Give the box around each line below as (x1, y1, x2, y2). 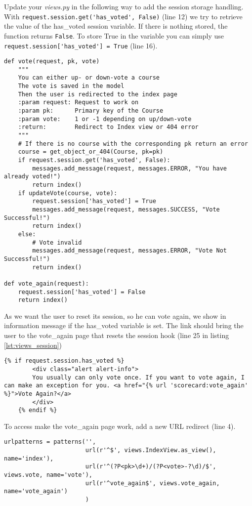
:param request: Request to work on (18, 99, 139, 106)
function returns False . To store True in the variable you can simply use (4, 30, 224, 41)
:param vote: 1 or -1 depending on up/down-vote (18, 115, 192, 123)
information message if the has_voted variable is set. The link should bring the (4, 320, 244, 331)
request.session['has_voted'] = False (18, 288, 146, 295)
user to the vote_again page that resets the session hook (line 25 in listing (4, 330, 229, 340)
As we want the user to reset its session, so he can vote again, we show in (4, 310, 226, 321)
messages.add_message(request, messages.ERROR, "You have (32, 165, 227, 172)
